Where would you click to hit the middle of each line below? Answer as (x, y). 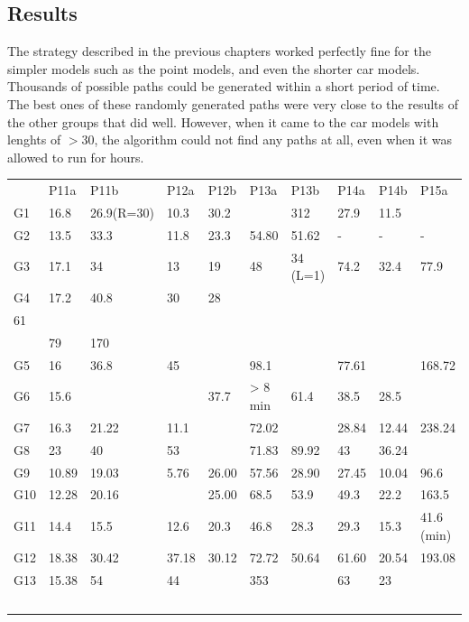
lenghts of (34, 139)
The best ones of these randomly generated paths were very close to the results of (233, 103)
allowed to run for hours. (76, 157)
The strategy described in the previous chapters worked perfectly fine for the (219, 51)
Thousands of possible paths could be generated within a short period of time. (224, 86)
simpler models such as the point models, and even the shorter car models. (214, 68)
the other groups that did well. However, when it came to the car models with (223, 121)
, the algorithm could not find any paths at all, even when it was (273, 139)
